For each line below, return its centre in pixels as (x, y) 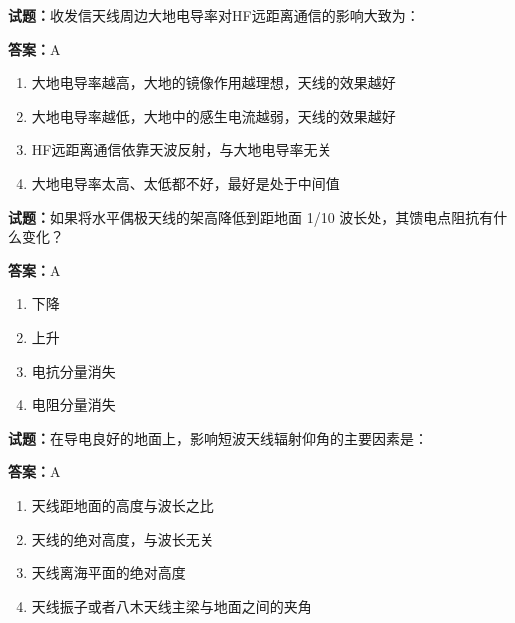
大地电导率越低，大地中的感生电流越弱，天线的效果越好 (213, 115)
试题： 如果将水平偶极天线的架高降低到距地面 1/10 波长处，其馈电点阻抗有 (251, 216)
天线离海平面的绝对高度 (108, 572)
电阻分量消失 (73, 404)
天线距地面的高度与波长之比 (122, 504)
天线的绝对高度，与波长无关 (122, 538)
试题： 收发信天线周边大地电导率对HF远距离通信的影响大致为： (214, 15)
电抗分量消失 (73, 370)
